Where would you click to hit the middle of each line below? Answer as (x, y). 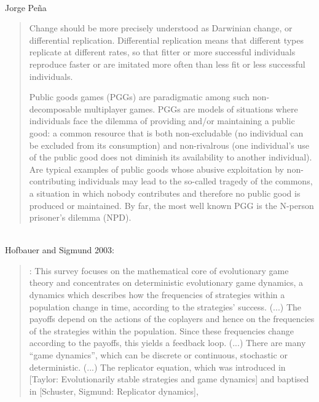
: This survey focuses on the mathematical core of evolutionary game (159, 270)
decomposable (55, 108)
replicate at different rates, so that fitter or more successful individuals (162, 52)
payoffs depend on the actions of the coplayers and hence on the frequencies (172, 319)
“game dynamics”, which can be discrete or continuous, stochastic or (158, 355)
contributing (52, 181)
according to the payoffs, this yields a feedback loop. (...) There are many (167, 343)
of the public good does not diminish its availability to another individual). (171, 157)
